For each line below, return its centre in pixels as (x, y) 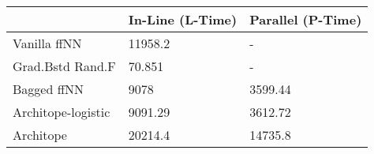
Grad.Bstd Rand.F (64, 66)
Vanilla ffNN (47, 43)
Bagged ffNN (48, 89)
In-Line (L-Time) (183, 19)
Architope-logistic (62, 112)
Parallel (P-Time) (306, 19)
